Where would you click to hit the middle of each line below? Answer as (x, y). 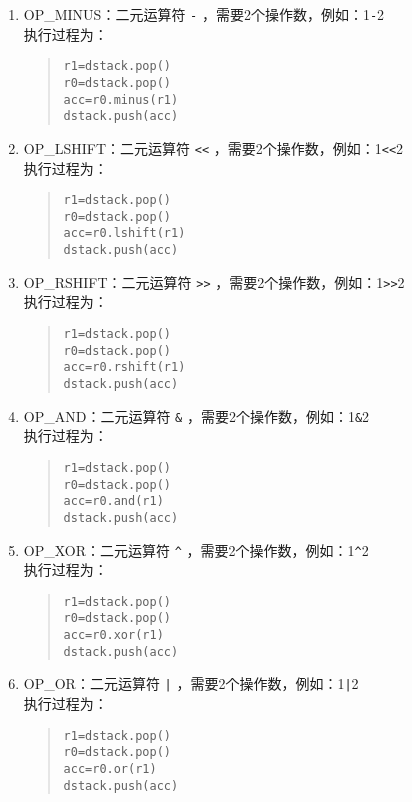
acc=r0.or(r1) (110, 768)
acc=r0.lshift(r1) (124, 233)
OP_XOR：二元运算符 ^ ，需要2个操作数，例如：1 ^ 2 (196, 549)
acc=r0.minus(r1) (121, 99)
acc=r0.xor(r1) (113, 635)
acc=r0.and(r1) (113, 501)
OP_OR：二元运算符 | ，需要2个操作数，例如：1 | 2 (191, 683)
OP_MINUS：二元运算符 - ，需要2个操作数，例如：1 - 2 (204, 14)
